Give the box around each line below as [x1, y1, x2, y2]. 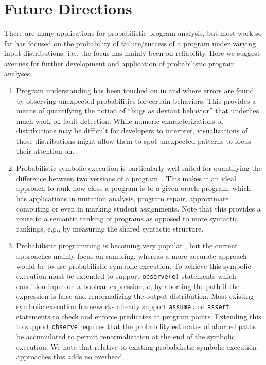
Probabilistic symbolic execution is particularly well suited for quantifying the [16, 163, 262, 174]
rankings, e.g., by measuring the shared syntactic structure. [16, 223, 204, 234]
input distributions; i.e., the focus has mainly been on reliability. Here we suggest [4, 48, 260, 59]
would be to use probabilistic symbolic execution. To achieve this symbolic [16, 260, 251, 271]
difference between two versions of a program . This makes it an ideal [16, 172, 236, 183]
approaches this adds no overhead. [16, 351, 125, 362]
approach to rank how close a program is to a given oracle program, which [16, 183, 251, 194]
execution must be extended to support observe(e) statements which [16, 271, 236, 281]
